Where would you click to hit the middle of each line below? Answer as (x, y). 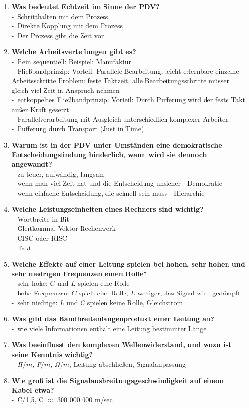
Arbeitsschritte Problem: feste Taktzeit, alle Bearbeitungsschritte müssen (121, 80)
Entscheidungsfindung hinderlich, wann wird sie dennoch (109, 154)
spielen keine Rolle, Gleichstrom (135, 302)
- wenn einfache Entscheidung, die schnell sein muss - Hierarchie (108, 193)
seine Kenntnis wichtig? (52, 354)
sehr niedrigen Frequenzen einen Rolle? (79, 273)
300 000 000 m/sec (85, 399)
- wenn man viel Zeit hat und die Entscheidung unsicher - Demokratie (117, 183)
